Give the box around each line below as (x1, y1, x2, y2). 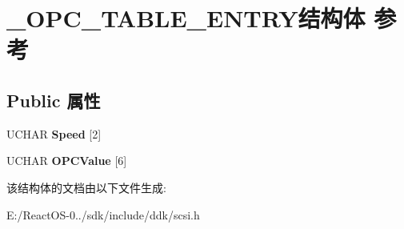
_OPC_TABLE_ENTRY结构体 (6, 2, 366, 34)
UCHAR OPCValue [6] (6, 152, 127, 169)
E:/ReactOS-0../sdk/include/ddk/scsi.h (6, 206, 200, 223)
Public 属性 (6, 87, 101, 112)
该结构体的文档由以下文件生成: (6, 179, 166, 195)
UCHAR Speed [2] (6, 125, 102, 142)
